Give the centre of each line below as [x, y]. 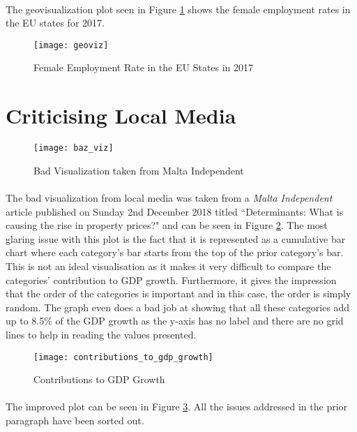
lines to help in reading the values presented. [101, 334]
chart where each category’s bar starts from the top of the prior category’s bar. [175, 252]
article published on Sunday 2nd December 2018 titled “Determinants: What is [175, 211]
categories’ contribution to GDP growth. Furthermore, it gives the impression [171, 280]
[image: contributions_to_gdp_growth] [123, 357]
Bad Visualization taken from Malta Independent [139, 170]
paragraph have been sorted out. [75, 420]
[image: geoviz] [71, 45]
